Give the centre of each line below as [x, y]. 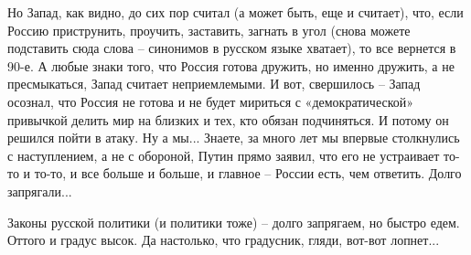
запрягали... [40, 191]
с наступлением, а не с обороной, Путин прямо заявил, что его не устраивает [224, 155]
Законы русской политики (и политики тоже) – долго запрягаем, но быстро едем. [234, 222]
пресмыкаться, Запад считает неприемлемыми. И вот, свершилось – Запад [214, 84]
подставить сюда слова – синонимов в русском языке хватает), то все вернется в [232, 48]
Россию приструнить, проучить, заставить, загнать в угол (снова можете [209, 30]
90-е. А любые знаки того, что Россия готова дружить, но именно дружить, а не [231, 65]
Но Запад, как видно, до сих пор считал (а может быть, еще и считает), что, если [235, 12]
